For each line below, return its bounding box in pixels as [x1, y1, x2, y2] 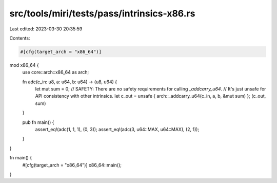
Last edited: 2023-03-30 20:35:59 [9, 26, 83, 32]
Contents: [9, 35, 30, 41]
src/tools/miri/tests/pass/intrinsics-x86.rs [9, 8, 195, 19]
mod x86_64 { [9, 62, 39, 68]
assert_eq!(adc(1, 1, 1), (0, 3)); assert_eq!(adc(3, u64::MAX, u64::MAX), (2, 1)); [35, 126, 200, 133]
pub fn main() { [22, 119, 54, 125]
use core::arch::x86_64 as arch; [22, 69, 89, 76]
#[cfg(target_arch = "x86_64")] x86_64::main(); [22, 162, 122, 168]
